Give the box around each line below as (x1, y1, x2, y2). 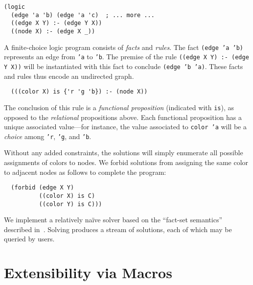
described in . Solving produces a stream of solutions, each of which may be (4, 224, 232, 234)
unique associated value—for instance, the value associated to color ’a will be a (4, 121, 247, 132)
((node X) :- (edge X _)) (11, 27, 95, 35)
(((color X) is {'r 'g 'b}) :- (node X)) (11, 88, 148, 95)
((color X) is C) (39, 192, 95, 199)
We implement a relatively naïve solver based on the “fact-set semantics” (4, 214, 223, 225)
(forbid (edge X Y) (11, 184, 74, 191)
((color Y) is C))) (39, 200, 102, 208)
